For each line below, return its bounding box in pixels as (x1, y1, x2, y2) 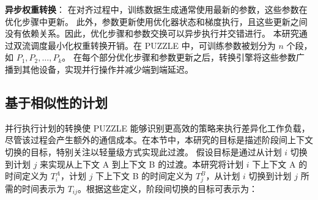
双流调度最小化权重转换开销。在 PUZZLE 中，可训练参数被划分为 (13, 39, 276, 51)
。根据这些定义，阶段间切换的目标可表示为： (78, 182, 258, 194)
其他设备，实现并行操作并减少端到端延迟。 (21, 62, 193, 75)
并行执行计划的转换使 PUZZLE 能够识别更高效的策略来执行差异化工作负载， (5, 121, 310, 134)
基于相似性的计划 (5, 92, 108, 111)
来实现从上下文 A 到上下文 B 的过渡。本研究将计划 (40, 157, 244, 170)
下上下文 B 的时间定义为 (95, 169, 193, 182)
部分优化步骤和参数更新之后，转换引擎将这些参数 (99, 51, 297, 64)
